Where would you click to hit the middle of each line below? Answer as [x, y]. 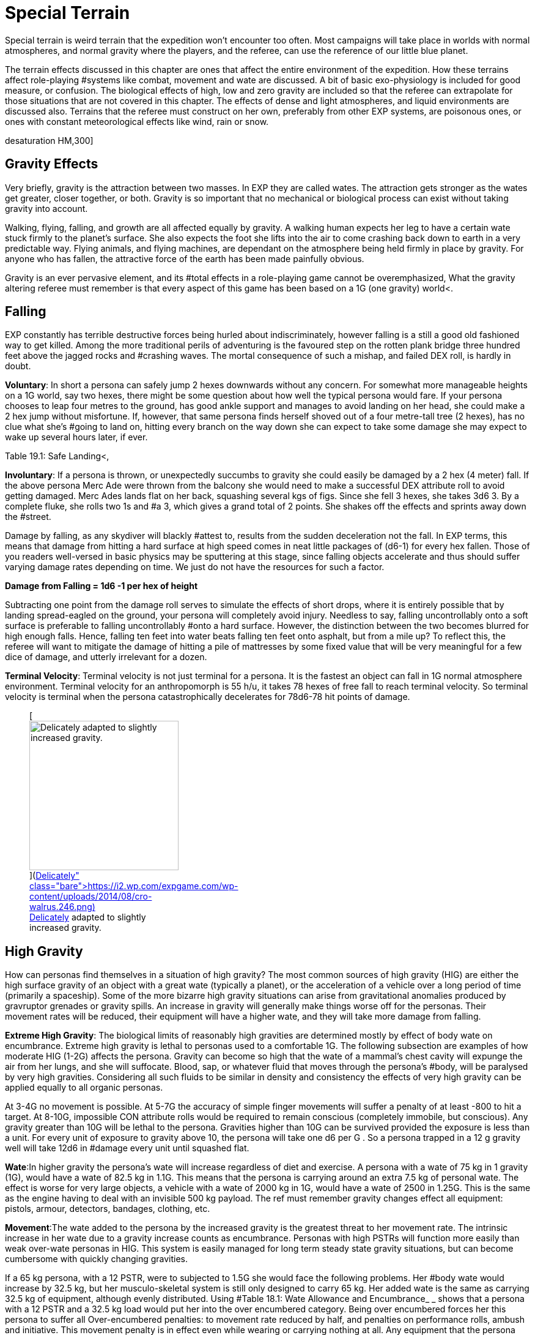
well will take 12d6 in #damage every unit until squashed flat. [127, 1148]
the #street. [28, 517]
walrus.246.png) [62, 907]
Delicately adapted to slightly [88, 917]
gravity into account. [46, 208]
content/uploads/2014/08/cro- [91, 897]
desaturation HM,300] [49, 140]
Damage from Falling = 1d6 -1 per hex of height [101, 586]
